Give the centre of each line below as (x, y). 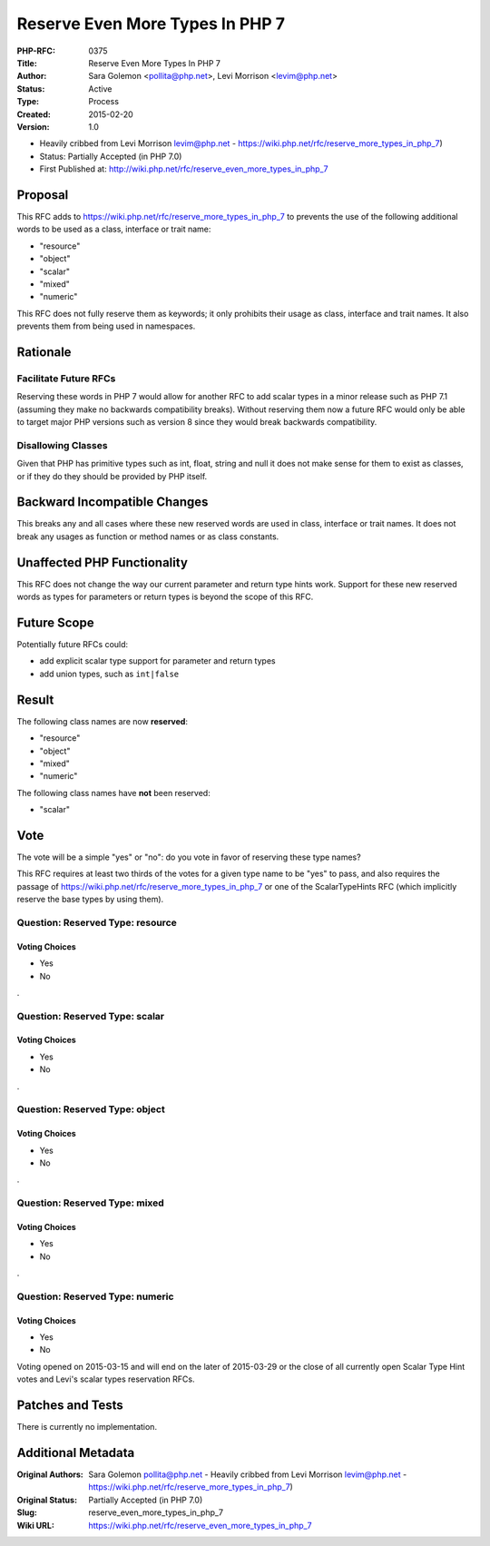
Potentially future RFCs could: (73, 645)
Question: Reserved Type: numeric (95, 1296)
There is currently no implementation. (87, 1427)
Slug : (27, 1512)
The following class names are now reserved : (102, 721)
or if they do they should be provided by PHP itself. (112, 476)
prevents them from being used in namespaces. (106, 326)
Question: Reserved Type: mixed (91, 1203)
